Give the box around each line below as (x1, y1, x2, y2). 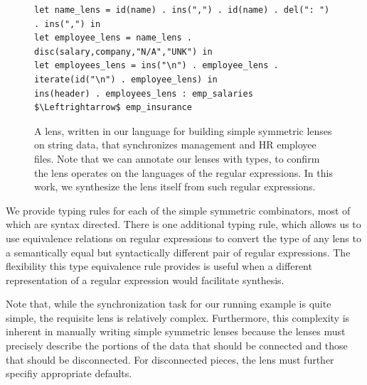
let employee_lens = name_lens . (34, 33, 192, 43)
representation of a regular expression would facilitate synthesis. (6, 272, 284, 287)
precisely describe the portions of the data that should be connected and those (6, 338, 348, 353)
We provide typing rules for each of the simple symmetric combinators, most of (6, 202, 351, 217)
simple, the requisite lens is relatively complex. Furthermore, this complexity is (6, 310, 350, 325)
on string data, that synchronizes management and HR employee (34, 137, 317, 152)
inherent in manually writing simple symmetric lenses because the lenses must (6, 324, 346, 339)
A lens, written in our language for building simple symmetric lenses (34, 123, 332, 138)
